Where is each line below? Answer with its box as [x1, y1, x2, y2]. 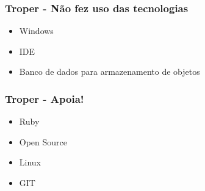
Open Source [19, 135, 68, 148]
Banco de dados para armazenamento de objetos [19, 65, 200, 78]
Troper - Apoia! [5, 91, 84, 106]
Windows [19, 24, 54, 37]
